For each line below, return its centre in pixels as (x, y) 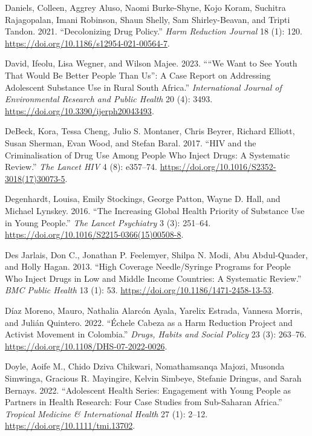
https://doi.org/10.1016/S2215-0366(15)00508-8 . (94, 234)
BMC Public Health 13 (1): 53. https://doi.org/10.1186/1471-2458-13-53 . (139, 290)
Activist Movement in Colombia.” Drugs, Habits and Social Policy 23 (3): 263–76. (156, 334)
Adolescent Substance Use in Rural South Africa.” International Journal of (143, 87)
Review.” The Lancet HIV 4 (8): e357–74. (81, 167)
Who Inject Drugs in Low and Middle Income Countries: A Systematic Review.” (153, 278)
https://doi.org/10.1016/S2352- (218, 167)
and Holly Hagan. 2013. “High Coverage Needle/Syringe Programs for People (148, 266)
